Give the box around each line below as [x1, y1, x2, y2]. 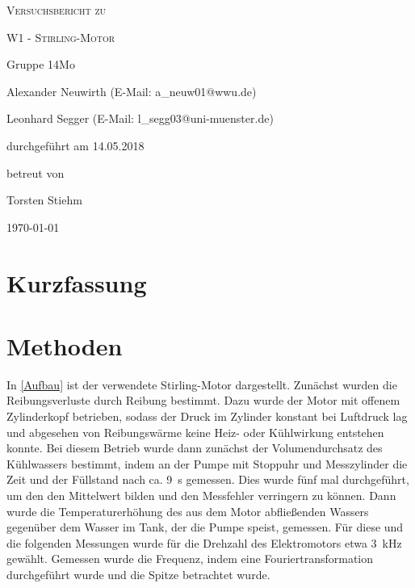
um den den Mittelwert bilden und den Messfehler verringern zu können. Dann [6, 487, 396, 503]
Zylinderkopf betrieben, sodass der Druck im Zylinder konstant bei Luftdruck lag [6, 408, 408, 425]
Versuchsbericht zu [6, 2, 107, 18]
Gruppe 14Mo [6, 56, 75, 73]
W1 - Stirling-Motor [6, 28, 115, 45]
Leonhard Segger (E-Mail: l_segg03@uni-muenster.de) [6, 110, 274, 127]
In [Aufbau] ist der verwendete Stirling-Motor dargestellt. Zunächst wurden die [6, 376, 397, 393]
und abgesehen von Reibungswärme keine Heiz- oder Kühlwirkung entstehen [6, 423, 384, 440]
